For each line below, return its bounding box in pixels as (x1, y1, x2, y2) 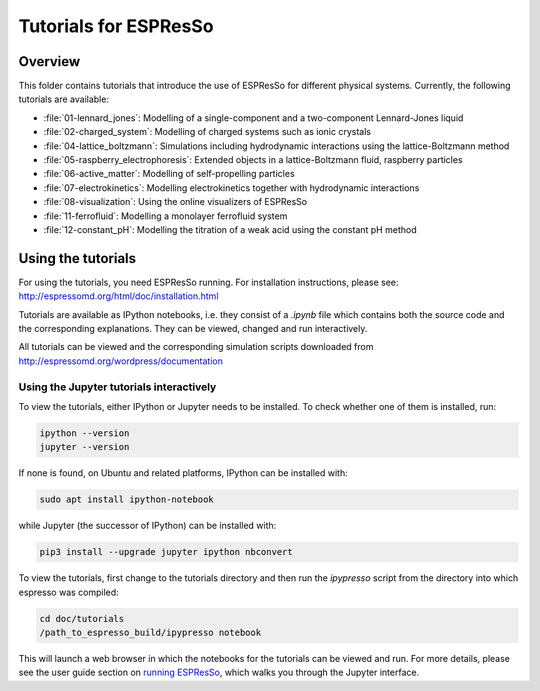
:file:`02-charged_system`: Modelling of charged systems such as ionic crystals (43, 126, 372, 138)
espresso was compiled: (18, 586, 119, 598)
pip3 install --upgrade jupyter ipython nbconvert (39, 546, 294, 558)
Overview (18, 53, 81, 70)
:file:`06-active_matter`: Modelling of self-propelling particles (43, 168, 295, 180)
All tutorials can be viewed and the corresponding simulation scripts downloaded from (18, 341, 374, 353)
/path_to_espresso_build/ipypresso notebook (39, 627, 262, 639)
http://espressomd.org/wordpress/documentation (18, 355, 224, 367)
